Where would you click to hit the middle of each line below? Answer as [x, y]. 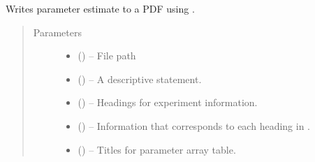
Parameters [57, 32]
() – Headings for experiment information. [168, 102]
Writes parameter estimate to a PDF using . [100, 8]
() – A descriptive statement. [140, 79]
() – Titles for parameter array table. [157, 149]
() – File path [107, 56]
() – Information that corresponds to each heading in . [194, 125]
